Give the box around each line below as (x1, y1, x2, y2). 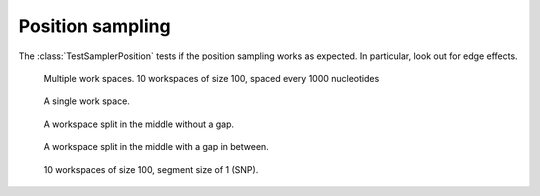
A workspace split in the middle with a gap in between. (43, 141, 269, 153)
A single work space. (43, 95, 130, 107)
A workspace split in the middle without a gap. (43, 118, 235, 130)
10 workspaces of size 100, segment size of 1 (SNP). (43, 163, 259, 175)
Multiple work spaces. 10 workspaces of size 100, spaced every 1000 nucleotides (43, 72, 380, 84)
